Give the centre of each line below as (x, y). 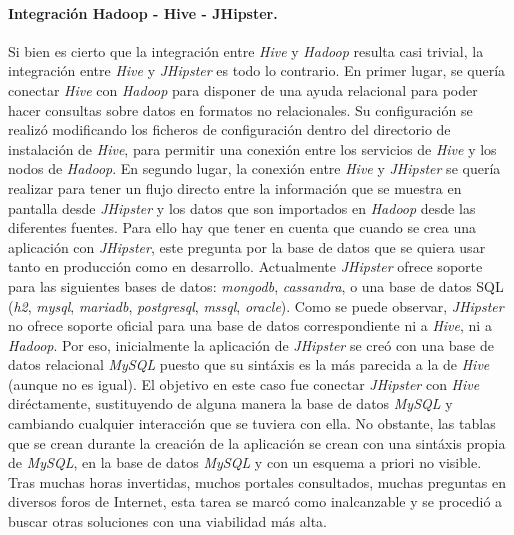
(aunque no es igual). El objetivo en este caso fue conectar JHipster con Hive (244, 383)
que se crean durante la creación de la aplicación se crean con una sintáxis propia (257, 442)
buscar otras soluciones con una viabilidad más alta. (167, 521)
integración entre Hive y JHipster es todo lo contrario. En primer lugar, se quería (257, 70)
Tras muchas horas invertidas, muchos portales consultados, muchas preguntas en (257, 481)
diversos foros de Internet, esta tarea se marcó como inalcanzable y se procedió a (255, 501)
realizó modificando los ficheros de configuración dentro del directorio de (229, 129)
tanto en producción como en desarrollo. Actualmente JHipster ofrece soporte (245, 266)
